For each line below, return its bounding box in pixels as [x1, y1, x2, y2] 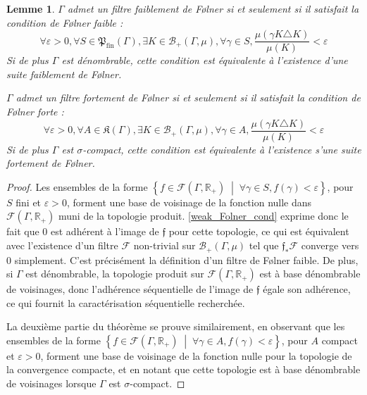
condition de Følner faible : [6, 15, 123, 30]
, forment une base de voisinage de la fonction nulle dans [66, 194, 312, 209]
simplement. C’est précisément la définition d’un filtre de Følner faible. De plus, [14, 252, 359, 267]
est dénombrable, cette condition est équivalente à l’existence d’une [61, 53, 348, 68]
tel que [249, 238, 279, 253]
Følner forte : [6, 104, 64, 119]
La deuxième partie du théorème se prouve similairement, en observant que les [6, 319, 345, 334]
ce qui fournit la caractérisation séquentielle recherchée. [6, 295, 245, 310]
